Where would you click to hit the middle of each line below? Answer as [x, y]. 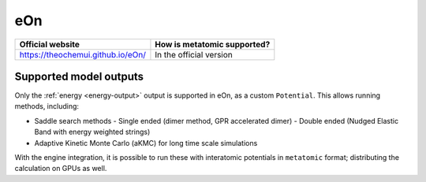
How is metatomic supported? [213, 44]
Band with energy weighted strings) [92, 132]
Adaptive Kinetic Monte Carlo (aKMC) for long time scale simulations [146, 143]
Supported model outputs [79, 76]
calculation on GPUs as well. [61, 169]
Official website [50, 44]
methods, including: [47, 106]
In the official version [194, 54]
